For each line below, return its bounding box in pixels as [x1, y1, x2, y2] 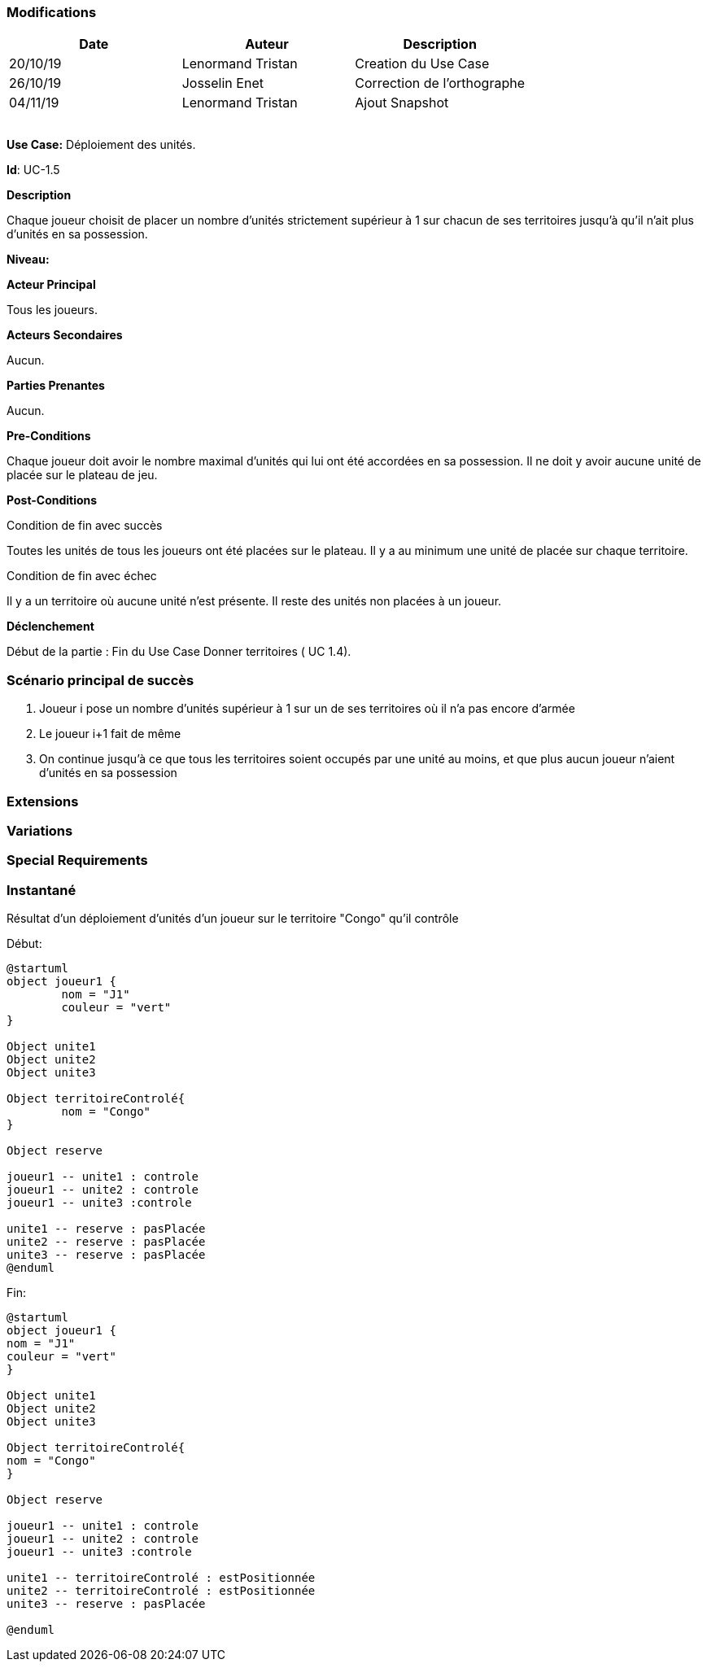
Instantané [7, 881, 76, 898]
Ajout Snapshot [355, 94, 449, 111]
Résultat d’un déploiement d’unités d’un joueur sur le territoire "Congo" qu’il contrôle [7, 911, 459, 925]
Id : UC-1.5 [7, 163, 60, 177]
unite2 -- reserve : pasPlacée [7, 1235, 206, 1248]
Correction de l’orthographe [355, 75, 525, 92]
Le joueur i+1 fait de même [39, 727, 181, 741]
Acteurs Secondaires [7, 328, 123, 343]
